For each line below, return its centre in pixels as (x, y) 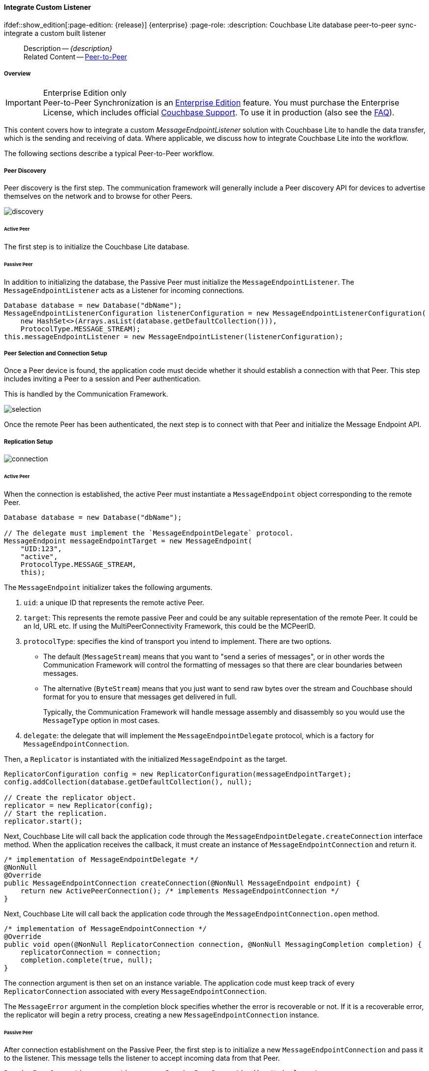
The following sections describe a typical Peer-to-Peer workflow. (109, 154)
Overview (17, 74)
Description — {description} (68, 48)
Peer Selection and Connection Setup (56, 353)
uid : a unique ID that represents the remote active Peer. (114, 602)
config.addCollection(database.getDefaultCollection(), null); (128, 782)
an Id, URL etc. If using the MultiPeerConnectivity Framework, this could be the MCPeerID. (170, 626)
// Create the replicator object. (70, 797)
